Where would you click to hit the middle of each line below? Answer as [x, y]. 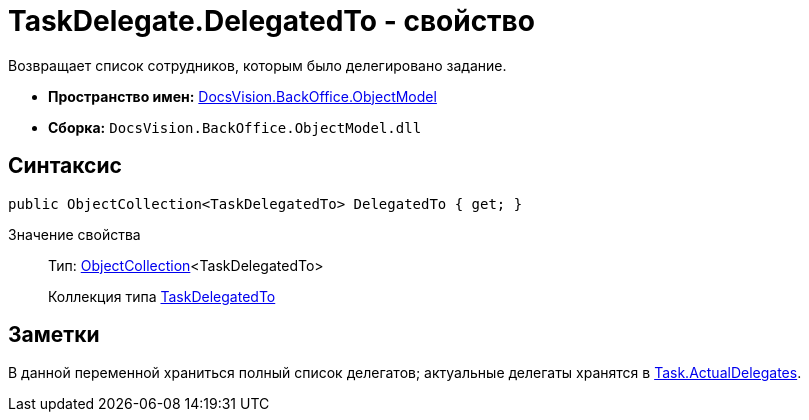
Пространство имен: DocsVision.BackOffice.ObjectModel [242, 96]
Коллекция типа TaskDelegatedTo [162, 296]
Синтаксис [65, 166]
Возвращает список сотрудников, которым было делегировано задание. [257, 65]
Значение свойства [74, 234]
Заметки [54, 335]
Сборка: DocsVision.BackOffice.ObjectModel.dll [235, 127]
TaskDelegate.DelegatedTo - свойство [271, 21]
